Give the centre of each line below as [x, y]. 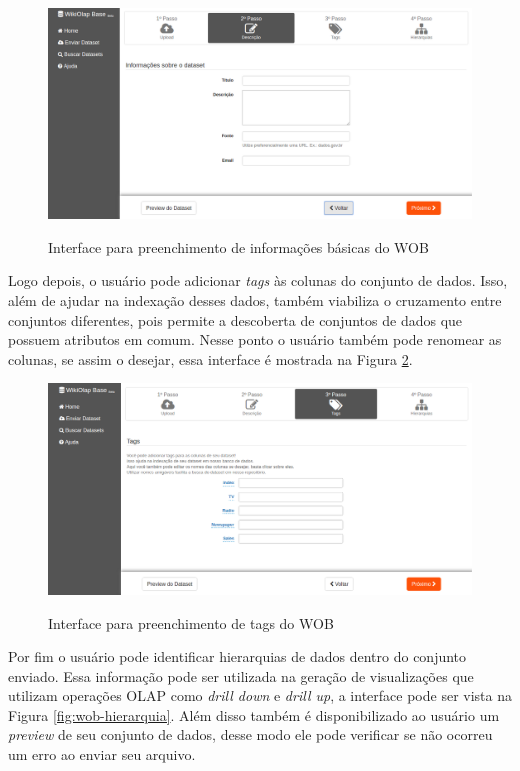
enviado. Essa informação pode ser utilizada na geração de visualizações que [241, 675]
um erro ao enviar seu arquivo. [102, 754]
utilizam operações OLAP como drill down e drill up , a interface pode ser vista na [260, 695]
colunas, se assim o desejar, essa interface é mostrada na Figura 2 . [210, 358]
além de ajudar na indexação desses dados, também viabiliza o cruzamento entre [255, 299]
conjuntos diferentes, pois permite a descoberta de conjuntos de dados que [235, 319]
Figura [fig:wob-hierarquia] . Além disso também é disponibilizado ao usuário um [254, 714]
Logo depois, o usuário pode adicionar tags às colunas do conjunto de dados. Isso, [258, 280]
